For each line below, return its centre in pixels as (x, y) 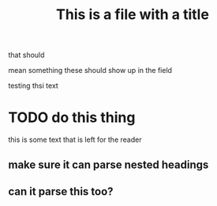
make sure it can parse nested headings (108, 164)
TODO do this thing (72, 118)
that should (26, 55)
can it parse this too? (61, 191)
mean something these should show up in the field (90, 71)
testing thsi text (34, 86)
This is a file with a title (133, 15)
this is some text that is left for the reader (75, 139)
